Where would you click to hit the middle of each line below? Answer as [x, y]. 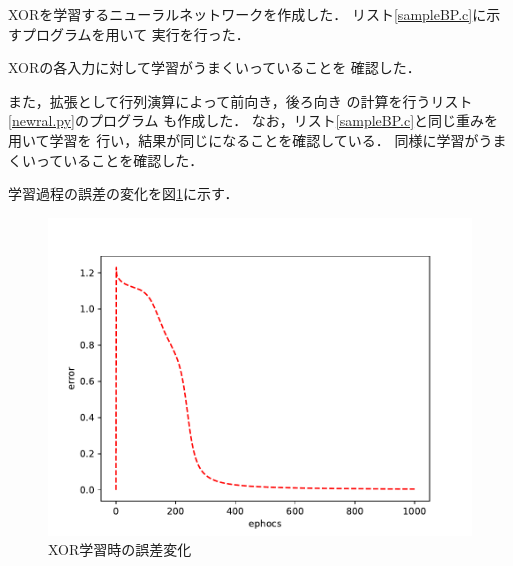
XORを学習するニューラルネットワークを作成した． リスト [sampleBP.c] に [247, 14]
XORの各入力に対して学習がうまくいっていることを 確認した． [214, 67]
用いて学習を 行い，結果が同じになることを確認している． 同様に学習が [243, 139]
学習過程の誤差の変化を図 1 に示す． [123, 193]
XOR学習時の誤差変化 [120, 549]
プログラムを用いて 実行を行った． [135, 33]
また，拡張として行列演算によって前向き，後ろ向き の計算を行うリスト [240, 100]
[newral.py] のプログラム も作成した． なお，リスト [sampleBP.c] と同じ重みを [253, 120]
